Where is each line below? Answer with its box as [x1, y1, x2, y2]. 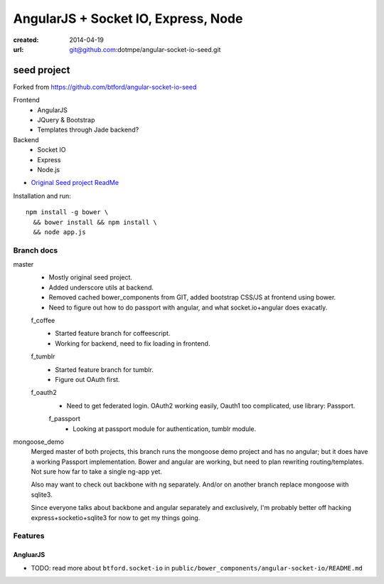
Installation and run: [13, 191, 71, 200]
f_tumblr [31, 352, 55, 361]
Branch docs [13, 245, 58, 255]
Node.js [37, 165, 60, 174]
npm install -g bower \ [26, 208, 109, 216]
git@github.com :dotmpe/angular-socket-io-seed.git [69, 45, 221, 53]
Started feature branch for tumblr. [55, 365, 154, 373]
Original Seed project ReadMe [31, 179, 119, 187]
